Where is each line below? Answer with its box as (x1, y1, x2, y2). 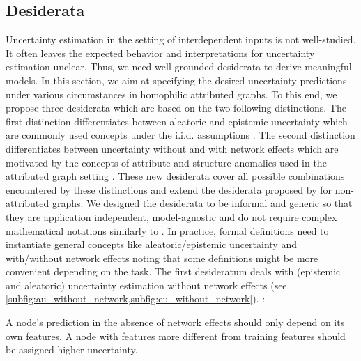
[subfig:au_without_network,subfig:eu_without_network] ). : (6, 291, 266, 306)
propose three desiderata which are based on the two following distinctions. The (6, 100, 346, 115)
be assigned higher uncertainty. (6, 342, 138, 357)
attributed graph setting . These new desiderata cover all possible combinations (6, 169, 345, 183)
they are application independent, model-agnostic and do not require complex (6, 209, 337, 224)
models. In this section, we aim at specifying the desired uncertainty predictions (6, 72, 347, 87)
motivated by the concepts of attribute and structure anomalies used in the (6, 155, 327, 169)
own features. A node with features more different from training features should (6, 328, 346, 343)
